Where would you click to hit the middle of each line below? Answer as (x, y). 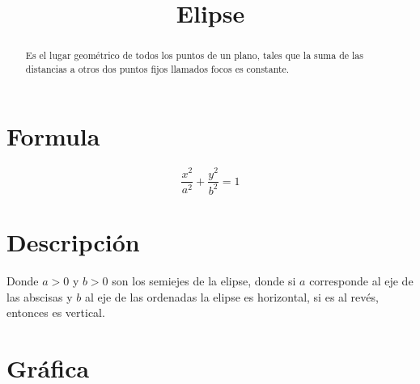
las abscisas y (40, 296)
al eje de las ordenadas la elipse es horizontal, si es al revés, (231, 296)
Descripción (73, 242)
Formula (53, 136)
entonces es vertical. (56, 312)
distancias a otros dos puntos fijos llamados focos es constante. (157, 68)
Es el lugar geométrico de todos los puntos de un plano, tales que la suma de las (194, 55)
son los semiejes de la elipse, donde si (204, 281)
